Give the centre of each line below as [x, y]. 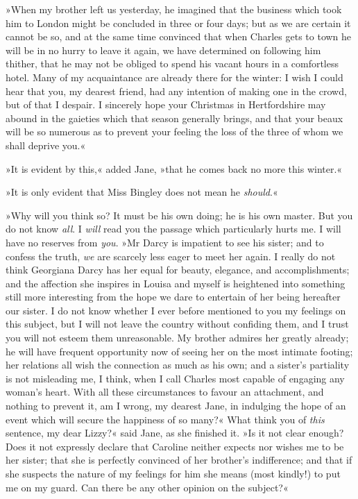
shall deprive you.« [46, 145]
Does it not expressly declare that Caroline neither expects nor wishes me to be [175, 446]
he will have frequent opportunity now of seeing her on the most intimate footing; [179, 351]
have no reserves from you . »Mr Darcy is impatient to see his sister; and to [165, 242]
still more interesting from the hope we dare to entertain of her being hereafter [173, 297]
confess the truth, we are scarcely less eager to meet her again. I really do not [171, 256]
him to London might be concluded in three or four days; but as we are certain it [178, 23]
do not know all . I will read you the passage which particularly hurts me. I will [173, 229]
